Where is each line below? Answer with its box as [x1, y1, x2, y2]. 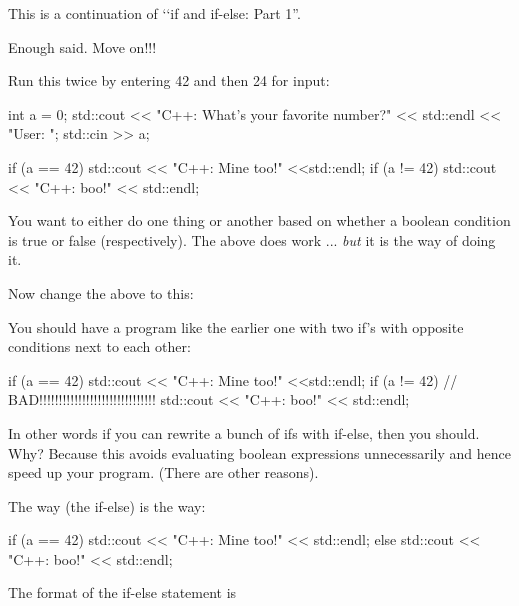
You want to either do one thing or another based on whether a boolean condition [8, 210, 511, 231]
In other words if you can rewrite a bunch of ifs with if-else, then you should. [8, 422, 480, 443]
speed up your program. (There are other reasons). [8, 462, 319, 483]
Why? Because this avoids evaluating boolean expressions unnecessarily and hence [8, 442, 511, 463]
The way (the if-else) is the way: [8, 495, 206, 516]
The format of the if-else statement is [8, 582, 237, 603]
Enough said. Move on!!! [8, 36, 157, 57]
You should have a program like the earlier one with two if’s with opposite [8, 316, 464, 337]
